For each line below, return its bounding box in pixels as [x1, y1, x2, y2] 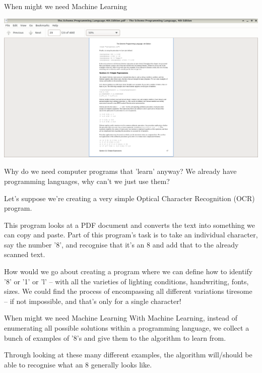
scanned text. [4, 249, 45, 260]
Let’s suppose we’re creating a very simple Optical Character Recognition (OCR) [4, 193, 255, 203]
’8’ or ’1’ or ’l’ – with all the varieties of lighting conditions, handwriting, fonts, [4, 276, 249, 286]
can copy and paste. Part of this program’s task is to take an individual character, [4, 229, 258, 240]
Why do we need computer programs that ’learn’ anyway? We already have [4, 166, 237, 176]
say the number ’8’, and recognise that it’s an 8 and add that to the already [4, 239, 239, 250]
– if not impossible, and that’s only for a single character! [4, 295, 181, 306]
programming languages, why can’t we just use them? [4, 175, 170, 186]
